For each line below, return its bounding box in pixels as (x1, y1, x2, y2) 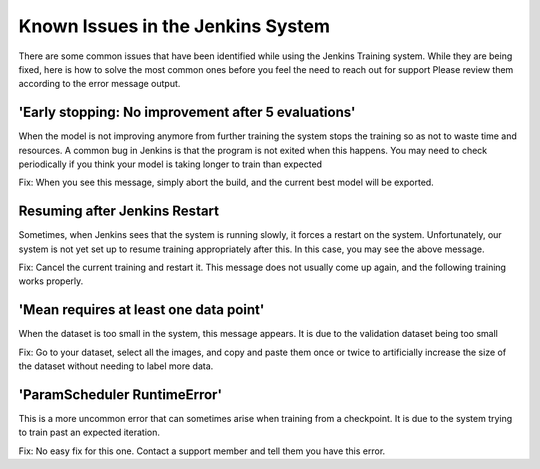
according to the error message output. (18, 78, 181, 90)
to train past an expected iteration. (18, 426, 160, 439)
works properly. (18, 275, 84, 287)
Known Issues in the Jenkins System (18, 15, 330, 37)
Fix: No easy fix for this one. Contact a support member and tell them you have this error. (18, 445, 386, 457)
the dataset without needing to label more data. (18, 360, 214, 372)
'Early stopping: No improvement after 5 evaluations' (18, 104, 356, 121)
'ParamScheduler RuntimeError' (18, 386, 223, 403)
